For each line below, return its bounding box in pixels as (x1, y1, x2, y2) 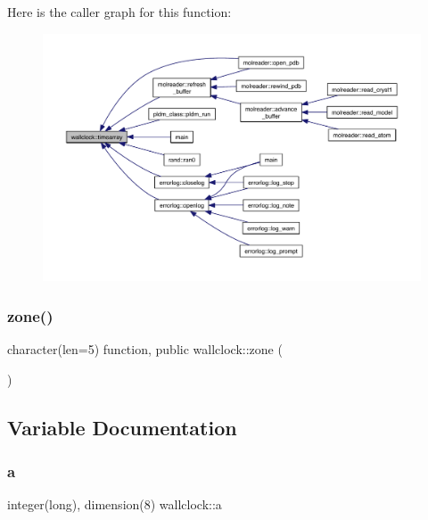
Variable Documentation (7, 413, 237, 441)
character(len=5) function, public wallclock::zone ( (7, 340, 283, 359)
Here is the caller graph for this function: (7, 3, 232, 21)
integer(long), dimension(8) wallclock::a (7, 495, 222, 514)
